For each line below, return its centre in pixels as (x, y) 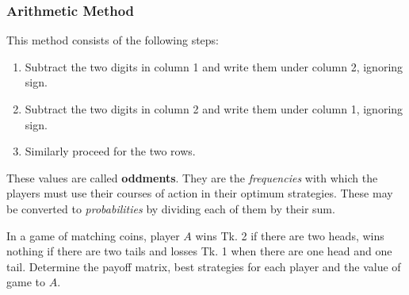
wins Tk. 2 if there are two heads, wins (290, 235)
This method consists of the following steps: (113, 40)
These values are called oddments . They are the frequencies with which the (192, 177)
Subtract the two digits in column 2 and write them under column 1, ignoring (214, 109)
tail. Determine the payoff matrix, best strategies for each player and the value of (204, 266)
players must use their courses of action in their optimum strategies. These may (200, 193)
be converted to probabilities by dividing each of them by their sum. (171, 208)
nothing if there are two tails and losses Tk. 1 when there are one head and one (199, 251)
